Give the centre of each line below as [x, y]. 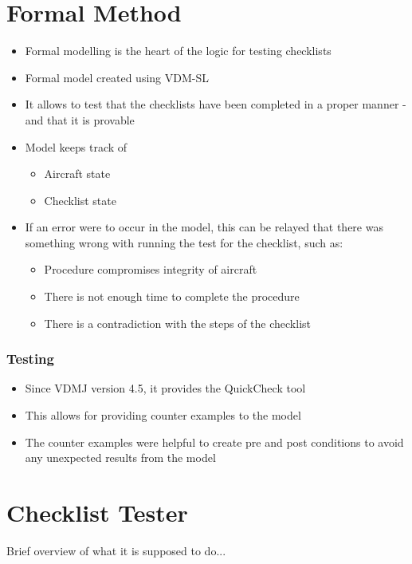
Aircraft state [77, 174]
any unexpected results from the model [120, 458]
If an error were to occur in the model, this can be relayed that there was [204, 227]
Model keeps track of [76, 146]
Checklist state [80, 200]
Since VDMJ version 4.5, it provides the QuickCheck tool [165, 388]
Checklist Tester [97, 513]
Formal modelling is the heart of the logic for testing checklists [178, 51]
